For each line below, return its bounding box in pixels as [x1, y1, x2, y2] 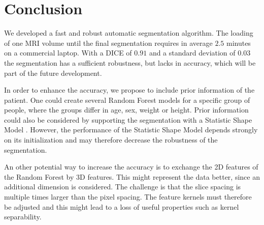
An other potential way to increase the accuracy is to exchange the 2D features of [4, 161, 258, 172]
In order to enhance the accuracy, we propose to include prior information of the [4, 85, 255, 95]
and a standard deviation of [149, 47, 236, 58]
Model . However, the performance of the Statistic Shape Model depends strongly [4, 124, 258, 135]
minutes [226, 37, 251, 48]
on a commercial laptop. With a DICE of [4, 47, 132, 58]
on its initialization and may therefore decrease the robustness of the [4, 134, 218, 145]
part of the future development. [4, 67, 102, 78]
